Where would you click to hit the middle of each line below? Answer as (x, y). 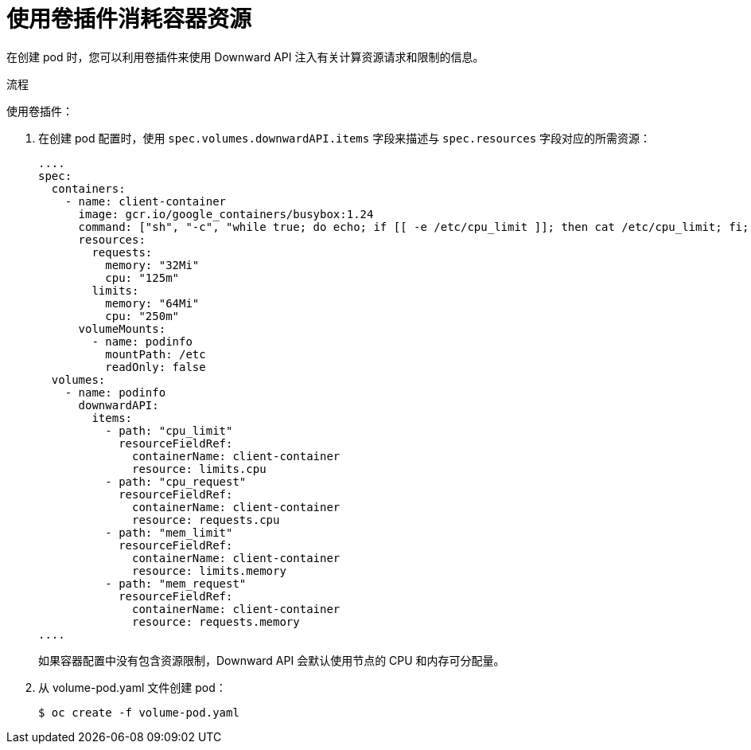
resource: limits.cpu (199, 469)
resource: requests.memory (216, 621)
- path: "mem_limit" (169, 532)
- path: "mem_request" (176, 583)
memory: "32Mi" (152, 265)
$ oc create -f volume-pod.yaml (139, 712)
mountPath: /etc (156, 354)
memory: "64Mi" (152, 303)
